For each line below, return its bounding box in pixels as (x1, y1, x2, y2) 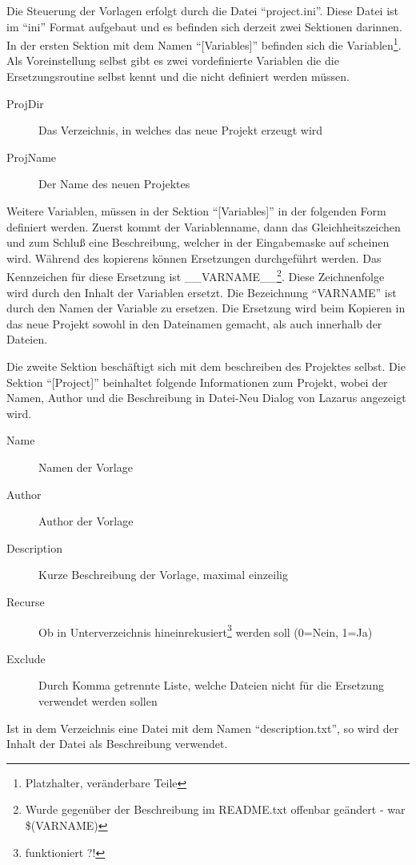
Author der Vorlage (38, 513, 134, 529)
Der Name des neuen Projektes (38, 175, 190, 192)
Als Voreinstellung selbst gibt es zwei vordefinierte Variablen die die (6, 52, 339, 69)
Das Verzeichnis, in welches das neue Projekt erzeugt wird (38, 122, 323, 139)
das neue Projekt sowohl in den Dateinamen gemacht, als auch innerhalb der (6, 315, 382, 332)
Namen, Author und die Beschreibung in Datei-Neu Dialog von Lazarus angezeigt (6, 389, 406, 406)
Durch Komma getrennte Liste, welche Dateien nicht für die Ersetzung (38, 677, 384, 694)
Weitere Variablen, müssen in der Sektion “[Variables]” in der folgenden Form (6, 203, 386, 219)
